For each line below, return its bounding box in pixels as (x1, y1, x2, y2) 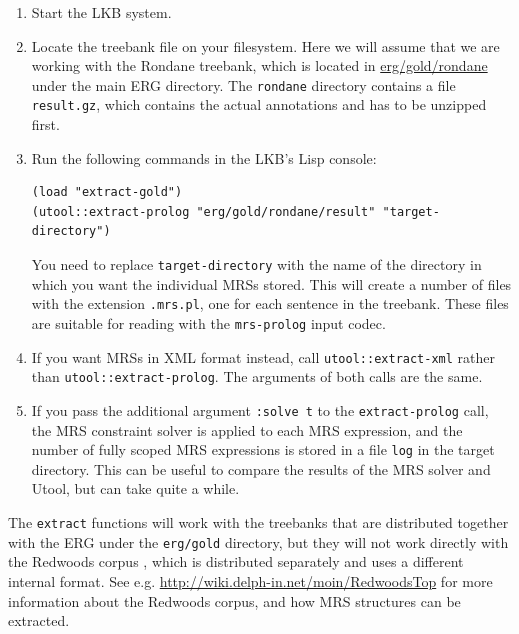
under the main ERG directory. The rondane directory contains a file (31, 74, 456, 95)
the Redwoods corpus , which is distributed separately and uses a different (8, 551, 464, 572)
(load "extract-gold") (31, 185, 183, 200)
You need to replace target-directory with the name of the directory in (31, 254, 482, 275)
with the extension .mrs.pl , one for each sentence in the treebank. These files (31, 293, 509, 314)
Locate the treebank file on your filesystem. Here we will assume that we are (31, 35, 500, 56)
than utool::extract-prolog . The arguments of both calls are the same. (31, 366, 483, 387)
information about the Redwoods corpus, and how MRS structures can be (8, 590, 461, 611)
